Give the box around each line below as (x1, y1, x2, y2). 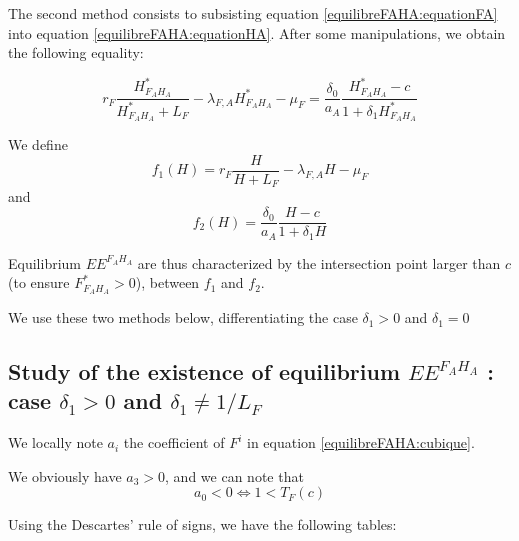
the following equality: (8, 42, 144, 63)
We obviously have (8, 465, 122, 486)
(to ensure (8, 272, 70, 293)
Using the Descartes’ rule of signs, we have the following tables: (8, 514, 397, 535)
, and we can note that (165, 465, 304, 486)
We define (8, 134, 68, 155)
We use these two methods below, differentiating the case (8, 307, 358, 328)
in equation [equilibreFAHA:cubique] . (247, 432, 475, 453)
